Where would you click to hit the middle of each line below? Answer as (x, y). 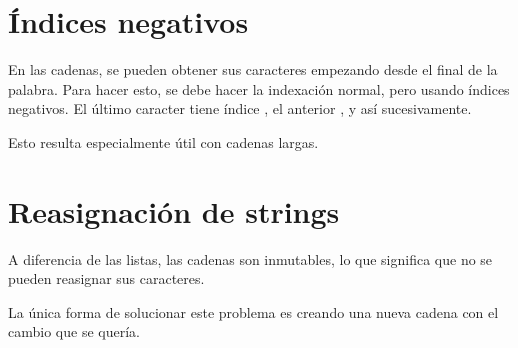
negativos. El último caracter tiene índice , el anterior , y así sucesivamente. (240, 108)
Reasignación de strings (174, 210)
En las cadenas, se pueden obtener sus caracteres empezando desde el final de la (253, 69)
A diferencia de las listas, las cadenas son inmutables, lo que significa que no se (250, 258)
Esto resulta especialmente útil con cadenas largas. (163, 141)
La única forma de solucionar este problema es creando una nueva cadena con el (253, 311)
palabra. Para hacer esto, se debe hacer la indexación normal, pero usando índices (259, 88)
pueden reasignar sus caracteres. (106, 278)
